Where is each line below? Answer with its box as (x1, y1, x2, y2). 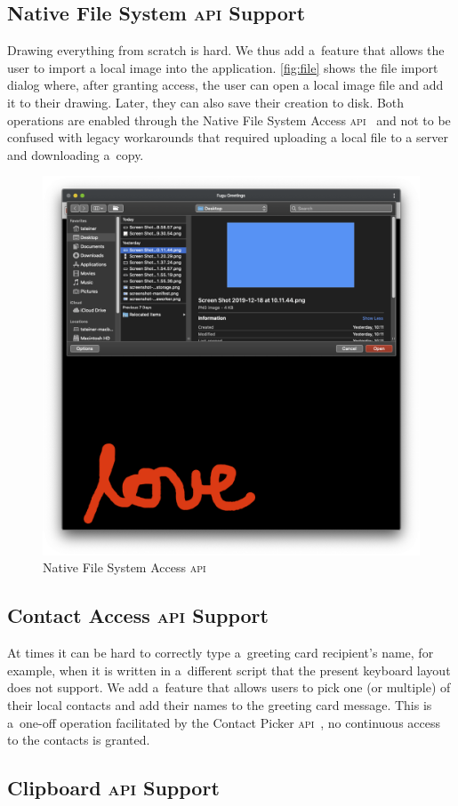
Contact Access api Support (7, 602, 269, 629)
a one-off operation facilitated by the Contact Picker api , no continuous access (7, 713, 441, 731)
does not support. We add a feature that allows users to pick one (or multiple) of (7, 678, 451, 697)
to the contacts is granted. (7, 730, 150, 749)
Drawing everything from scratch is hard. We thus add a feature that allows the (7, 41, 445, 60)
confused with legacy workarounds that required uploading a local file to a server (7, 128, 448, 147)
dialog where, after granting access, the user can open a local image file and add (7, 76, 444, 94)
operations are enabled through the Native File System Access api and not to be (7, 110, 451, 129)
